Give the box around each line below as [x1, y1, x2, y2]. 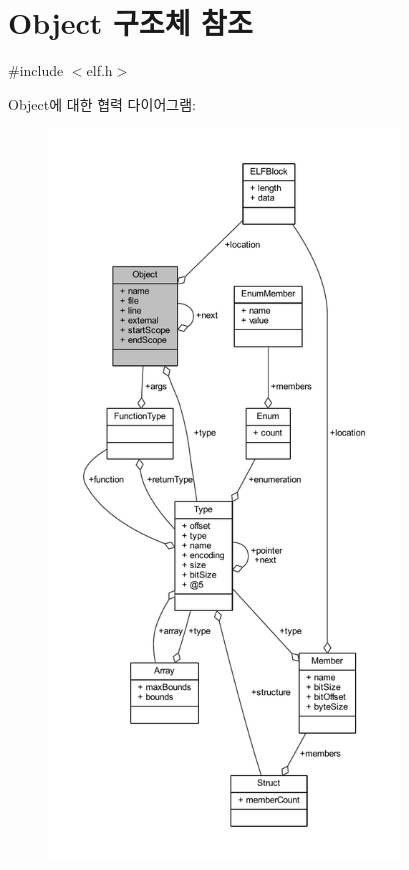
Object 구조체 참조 [8, 2, 253, 43]
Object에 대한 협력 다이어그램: [8, 93, 196, 114]
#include [8, 60, 64, 81]
